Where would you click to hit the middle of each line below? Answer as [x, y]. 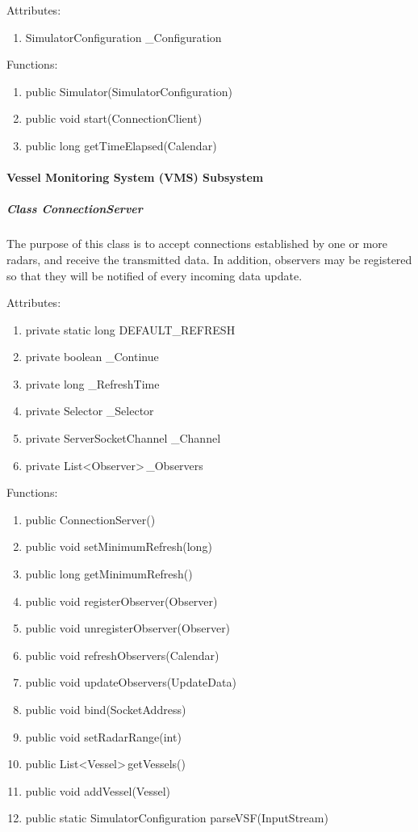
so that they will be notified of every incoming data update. [155, 275]
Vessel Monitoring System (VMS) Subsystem [135, 177]
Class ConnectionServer [75, 209]
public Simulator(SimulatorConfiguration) [129, 91]
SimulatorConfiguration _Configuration [123, 37]
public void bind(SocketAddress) [106, 709]
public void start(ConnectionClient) [114, 118]
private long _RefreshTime [92, 383]
